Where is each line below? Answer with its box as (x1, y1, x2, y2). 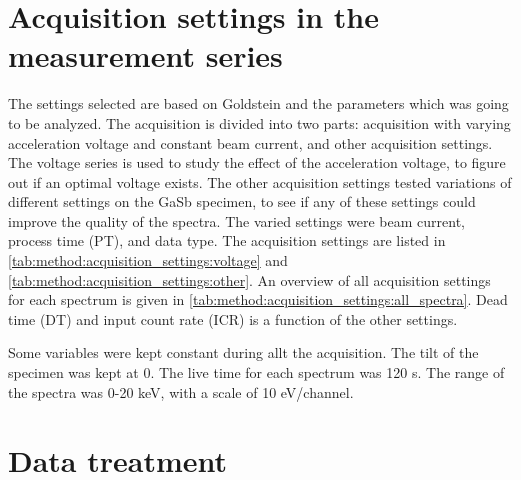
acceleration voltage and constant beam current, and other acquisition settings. (8, 132, 493, 153)
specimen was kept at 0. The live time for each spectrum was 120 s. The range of (8, 362, 505, 383)
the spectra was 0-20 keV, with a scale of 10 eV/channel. (8, 381, 354, 402)
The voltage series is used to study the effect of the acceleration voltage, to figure (8, 152, 506, 173)
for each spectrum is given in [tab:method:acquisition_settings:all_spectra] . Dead (8, 289, 508, 310)
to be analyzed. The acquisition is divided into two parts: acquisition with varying (8, 112, 511, 133)
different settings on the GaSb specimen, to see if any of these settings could (8, 191, 476, 212)
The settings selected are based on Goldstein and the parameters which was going (8, 93, 509, 114)
